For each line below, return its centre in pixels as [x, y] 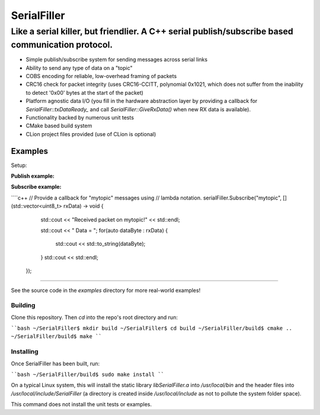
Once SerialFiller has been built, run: [55, 363]
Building [23, 305]
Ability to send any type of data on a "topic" [79, 67]
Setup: [19, 165]
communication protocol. [62, 45]
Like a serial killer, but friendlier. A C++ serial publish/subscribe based [152, 31]
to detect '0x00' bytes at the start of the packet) [84, 92]
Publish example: [33, 176]
